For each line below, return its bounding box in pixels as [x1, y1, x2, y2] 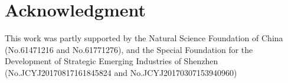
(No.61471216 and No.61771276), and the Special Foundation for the [5, 43, 253, 55]
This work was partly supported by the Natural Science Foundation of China [5, 32, 283, 44]
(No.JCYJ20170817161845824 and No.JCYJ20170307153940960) [5, 66, 237, 78]
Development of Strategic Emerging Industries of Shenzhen [5, 55, 218, 67]
